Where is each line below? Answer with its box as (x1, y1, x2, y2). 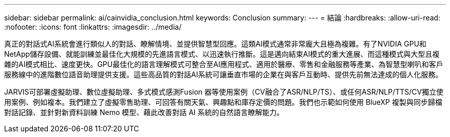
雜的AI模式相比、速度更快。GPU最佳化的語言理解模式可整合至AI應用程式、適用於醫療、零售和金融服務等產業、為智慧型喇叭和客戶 (4, 60, 443, 68)
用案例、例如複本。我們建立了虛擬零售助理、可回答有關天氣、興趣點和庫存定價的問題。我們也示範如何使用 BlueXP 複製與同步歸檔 (4, 98, 442, 106)
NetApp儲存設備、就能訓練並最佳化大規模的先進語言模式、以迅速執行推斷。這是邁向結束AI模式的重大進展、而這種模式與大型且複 (4, 50, 440, 58)
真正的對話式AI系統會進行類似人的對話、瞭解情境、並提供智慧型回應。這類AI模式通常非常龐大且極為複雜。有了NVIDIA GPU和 (4, 39, 427, 48)
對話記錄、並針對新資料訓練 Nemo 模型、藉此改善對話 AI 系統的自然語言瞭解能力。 (4, 108, 284, 117)
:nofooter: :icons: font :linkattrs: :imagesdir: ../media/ (4, 22, 182, 31)
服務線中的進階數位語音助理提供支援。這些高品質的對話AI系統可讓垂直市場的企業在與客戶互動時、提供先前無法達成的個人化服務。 (4, 70, 443, 79)
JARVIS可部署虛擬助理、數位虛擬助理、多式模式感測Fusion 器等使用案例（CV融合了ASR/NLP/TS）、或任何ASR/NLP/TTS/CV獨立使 (4, 87, 444, 96)
